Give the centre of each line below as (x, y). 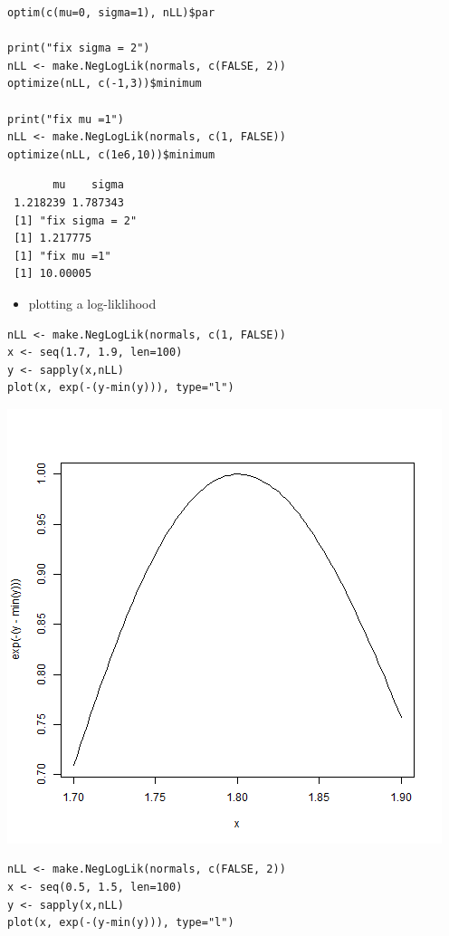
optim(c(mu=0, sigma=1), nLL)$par (111, 13)
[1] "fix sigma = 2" (76, 220)
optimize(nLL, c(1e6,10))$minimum (111, 154)
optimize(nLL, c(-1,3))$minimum (105, 84)
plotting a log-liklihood (92, 303)
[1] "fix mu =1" (62, 256)
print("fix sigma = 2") (79, 48)
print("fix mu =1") (66, 119)
